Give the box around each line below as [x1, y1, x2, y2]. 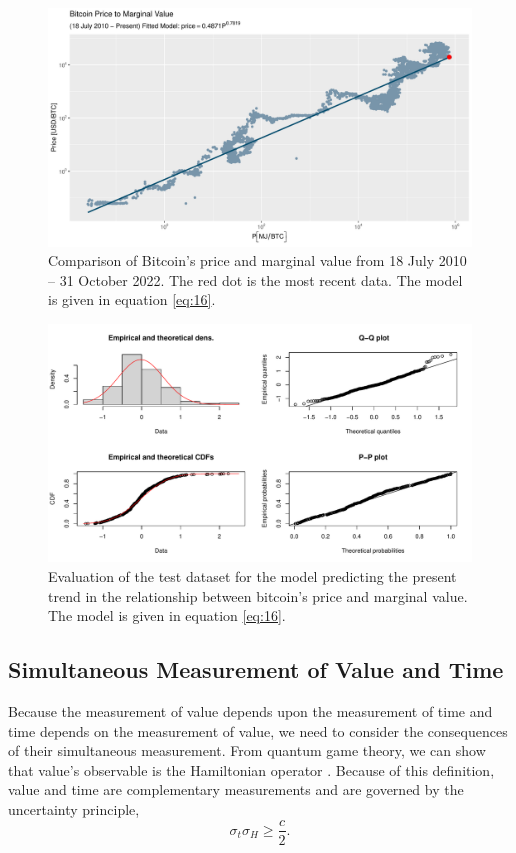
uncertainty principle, [8, 798, 140, 819]
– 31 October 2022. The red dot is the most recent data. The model [48, 269, 463, 290]
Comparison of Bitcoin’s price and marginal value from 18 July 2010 [48, 250, 467, 271]
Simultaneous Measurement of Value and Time [8, 654, 504, 685]
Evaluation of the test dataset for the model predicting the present [48, 565, 457, 586]
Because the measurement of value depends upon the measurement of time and [8, 700, 493, 721]
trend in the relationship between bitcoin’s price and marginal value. [48, 585, 468, 606]
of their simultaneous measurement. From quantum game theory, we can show [8, 740, 486, 761]
